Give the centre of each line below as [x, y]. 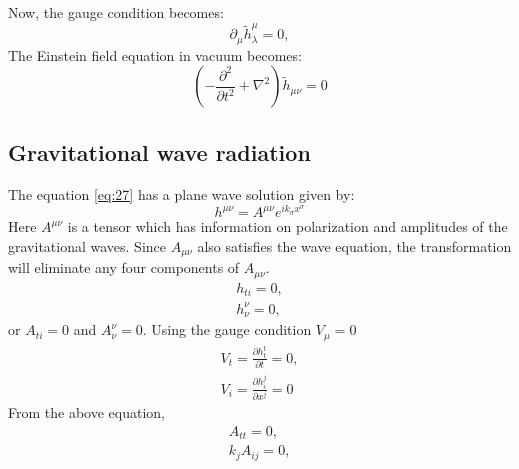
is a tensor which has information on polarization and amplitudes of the [287, 226]
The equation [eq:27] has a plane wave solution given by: [181, 193]
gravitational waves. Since [87, 245]
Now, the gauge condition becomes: [116, 12]
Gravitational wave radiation [159, 151]
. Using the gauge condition [227, 329]
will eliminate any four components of [124, 267]
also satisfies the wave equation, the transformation [354, 245]
